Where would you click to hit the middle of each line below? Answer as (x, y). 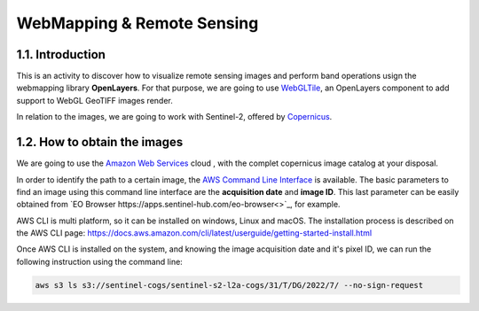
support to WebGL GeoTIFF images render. (94, 100)
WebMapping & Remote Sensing (137, 23)
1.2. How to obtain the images (100, 142)
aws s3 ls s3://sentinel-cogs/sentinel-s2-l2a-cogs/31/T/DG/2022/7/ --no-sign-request (229, 285)
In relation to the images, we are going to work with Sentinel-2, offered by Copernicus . (174, 117)
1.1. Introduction (61, 54)
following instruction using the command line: (100, 261)
